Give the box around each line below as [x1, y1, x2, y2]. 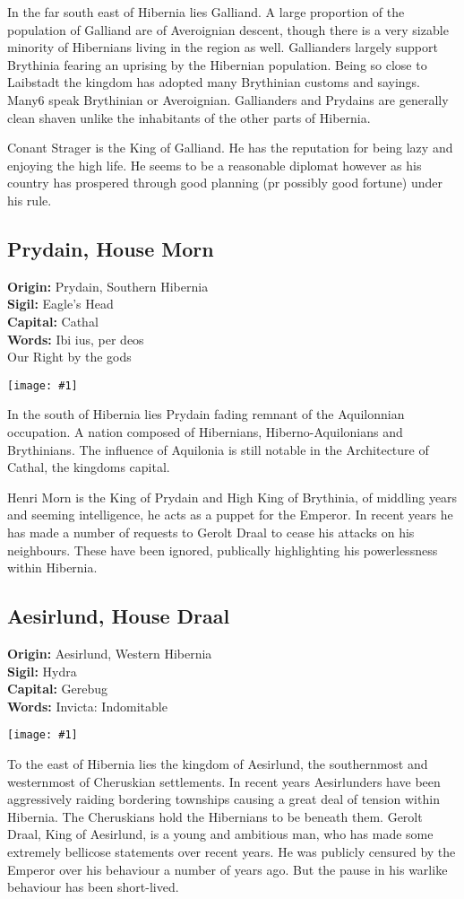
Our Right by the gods [7, 347, 132, 366]
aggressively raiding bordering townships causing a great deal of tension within [7, 790, 440, 808]
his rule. [7, 190, 52, 209]
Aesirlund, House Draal [7, 602, 230, 630]
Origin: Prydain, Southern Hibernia [7, 276, 209, 295]
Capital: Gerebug [7, 679, 108, 698]
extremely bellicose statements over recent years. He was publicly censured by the [7, 842, 456, 860]
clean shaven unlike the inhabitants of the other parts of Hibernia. [7, 108, 371, 127]
